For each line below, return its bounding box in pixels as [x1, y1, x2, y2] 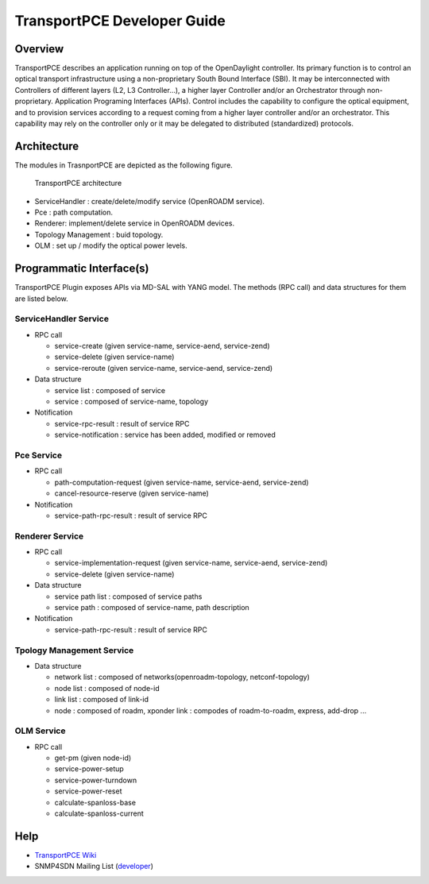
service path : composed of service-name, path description [54, 603, 249, 612]
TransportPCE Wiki [34, 850, 97, 859]
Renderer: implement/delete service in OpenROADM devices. [34, 218, 234, 228]
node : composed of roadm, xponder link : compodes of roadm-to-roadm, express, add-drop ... [54, 705, 367, 715]
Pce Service [14, 450, 63, 461]
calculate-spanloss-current [54, 809, 145, 818]
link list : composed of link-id [54, 695, 149, 704]
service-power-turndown [54, 775, 137, 785]
